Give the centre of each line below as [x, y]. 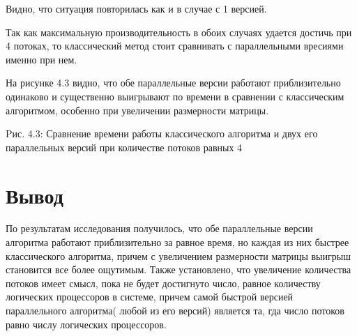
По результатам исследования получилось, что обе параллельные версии [159, 228]
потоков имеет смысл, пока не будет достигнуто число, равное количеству [163, 283]
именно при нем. [41, 59]
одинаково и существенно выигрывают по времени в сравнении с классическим [175, 96]
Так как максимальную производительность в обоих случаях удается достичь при [179, 32]
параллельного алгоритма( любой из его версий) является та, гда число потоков [175, 311]
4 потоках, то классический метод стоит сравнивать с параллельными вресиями [175, 46]
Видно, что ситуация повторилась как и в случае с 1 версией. [136, 8]
